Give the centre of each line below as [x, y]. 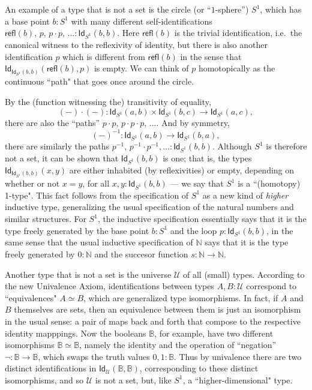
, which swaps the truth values [94, 356]
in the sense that [211, 56]
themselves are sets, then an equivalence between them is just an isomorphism [157, 309]
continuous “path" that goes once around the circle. [100, 81]
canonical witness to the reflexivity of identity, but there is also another [136, 44]
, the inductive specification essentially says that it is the [202, 219]
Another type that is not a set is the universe [88, 274]
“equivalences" [31, 297]
